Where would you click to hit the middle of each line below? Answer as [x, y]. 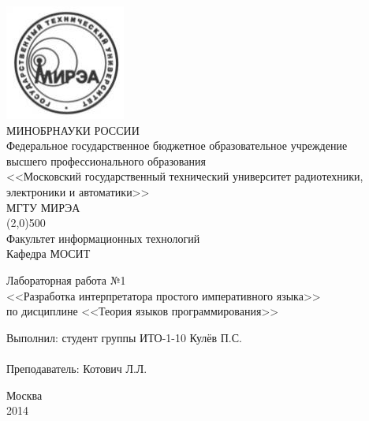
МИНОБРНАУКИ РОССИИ [73, 130]
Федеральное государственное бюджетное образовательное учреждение [177, 145]
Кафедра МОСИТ [48, 253]
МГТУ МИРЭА [43, 207]
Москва [24, 395]
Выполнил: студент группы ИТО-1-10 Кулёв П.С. [124, 337]
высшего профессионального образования [106, 160]
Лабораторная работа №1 [66, 279]
